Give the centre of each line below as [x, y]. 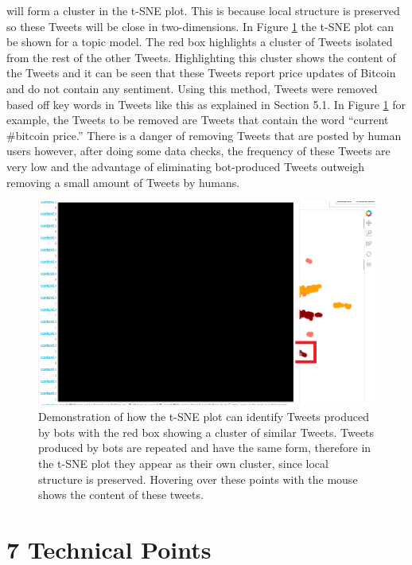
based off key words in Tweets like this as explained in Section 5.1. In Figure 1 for [206, 104]
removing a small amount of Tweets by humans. [123, 182]
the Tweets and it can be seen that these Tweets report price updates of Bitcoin [201, 73]
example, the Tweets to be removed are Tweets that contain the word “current [198, 120]
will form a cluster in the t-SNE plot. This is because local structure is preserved [203, 10]
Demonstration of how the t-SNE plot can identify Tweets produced [204, 417]
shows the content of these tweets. [121, 495]
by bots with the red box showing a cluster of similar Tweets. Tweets [206, 432]
